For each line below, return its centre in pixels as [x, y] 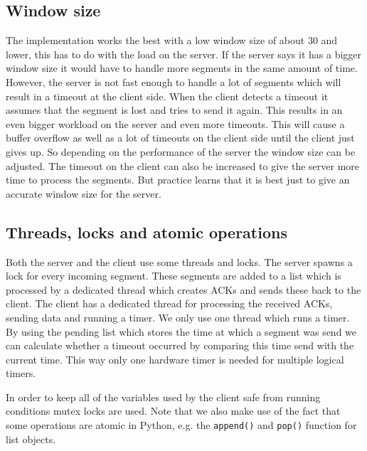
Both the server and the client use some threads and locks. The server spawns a [179, 261]
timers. [21, 373]
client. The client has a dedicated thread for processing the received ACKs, [169, 303]
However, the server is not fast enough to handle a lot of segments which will [174, 81]
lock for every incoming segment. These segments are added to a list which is [174, 276]
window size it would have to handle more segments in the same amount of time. [182, 68]
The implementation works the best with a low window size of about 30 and [172, 40]
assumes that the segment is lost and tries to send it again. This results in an [174, 110]
